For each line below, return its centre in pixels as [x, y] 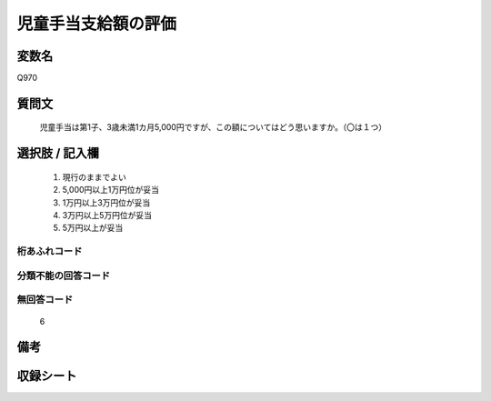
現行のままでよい [94, 176]
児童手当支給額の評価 [97, 24]
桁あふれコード [50, 252]
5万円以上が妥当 [93, 228]
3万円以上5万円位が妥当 [107, 216]
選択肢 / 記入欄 [58, 153]
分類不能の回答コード [64, 276]
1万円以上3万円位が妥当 [106, 202]
